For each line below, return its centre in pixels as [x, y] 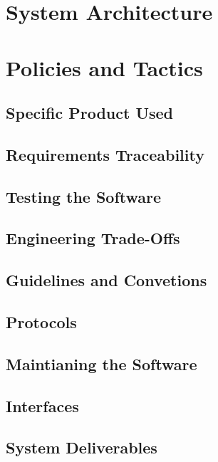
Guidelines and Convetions [107, 280]
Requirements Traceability [105, 154]
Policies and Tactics [104, 67]
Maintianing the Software [102, 363]
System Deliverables [82, 447]
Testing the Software [84, 196]
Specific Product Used [90, 113]
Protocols [41, 322]
